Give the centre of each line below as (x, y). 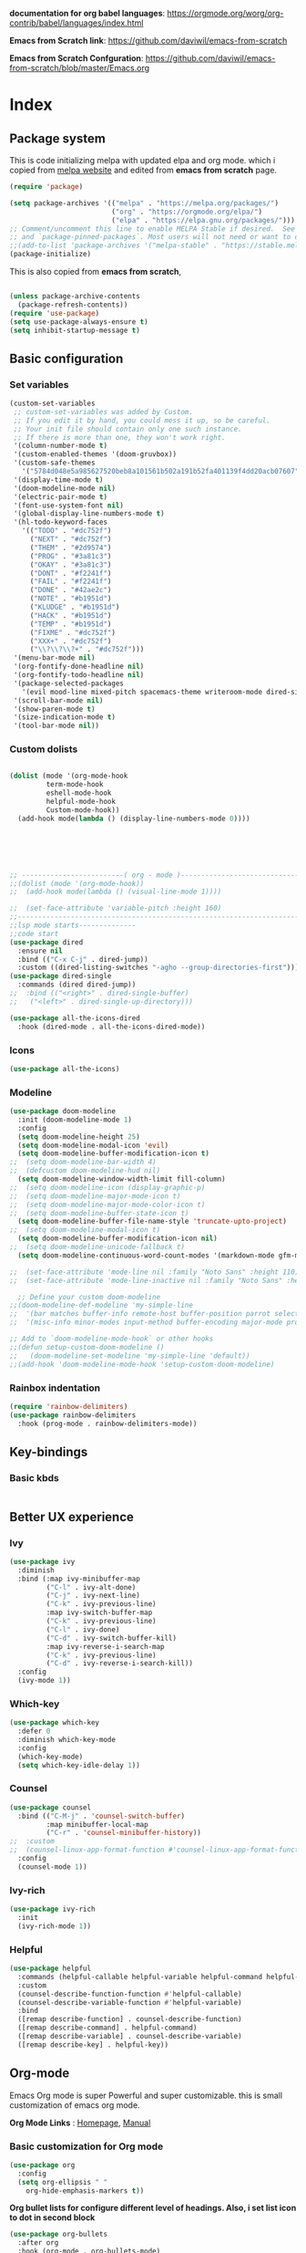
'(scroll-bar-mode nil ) (58, 700)
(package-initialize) (51, 255)
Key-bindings (49, 1451)
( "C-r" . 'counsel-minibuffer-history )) (124, 1833)
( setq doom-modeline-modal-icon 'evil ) (93, 1145)
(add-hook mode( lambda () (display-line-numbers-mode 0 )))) (134, 819)
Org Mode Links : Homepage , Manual (80, 2123)
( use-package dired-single (61, 976)
